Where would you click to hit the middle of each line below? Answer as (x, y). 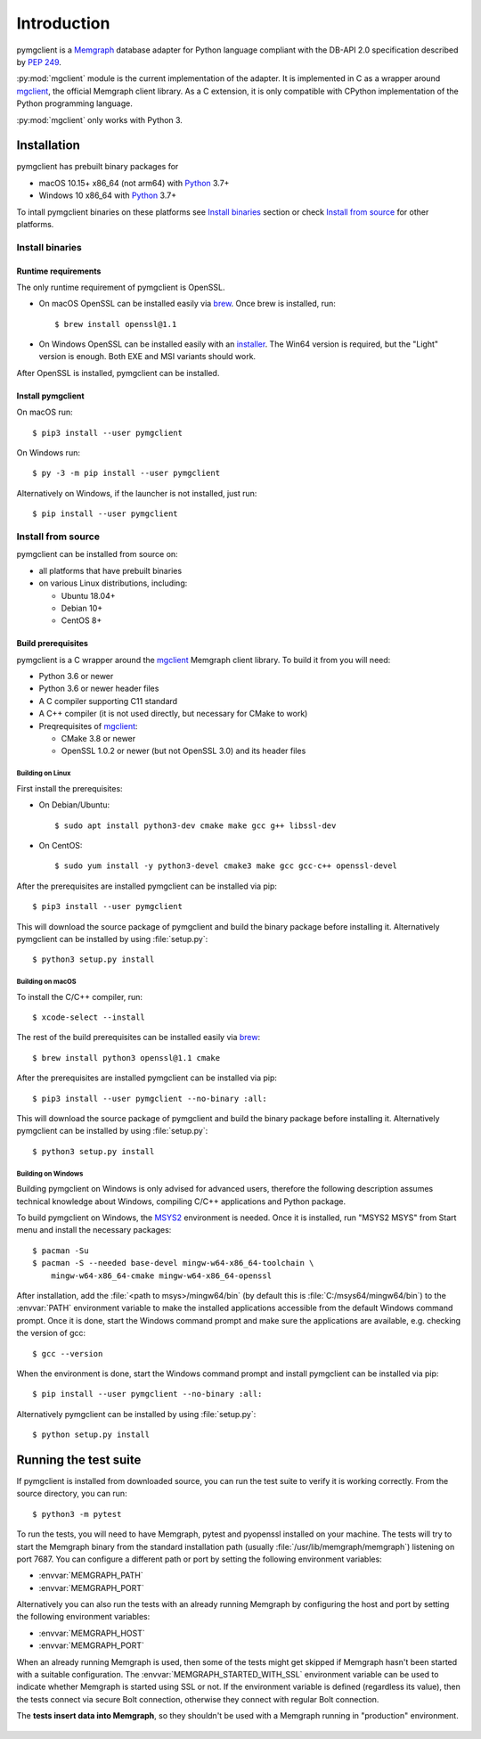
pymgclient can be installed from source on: (97, 554)
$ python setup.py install (91, 1435)
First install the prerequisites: (70, 788)
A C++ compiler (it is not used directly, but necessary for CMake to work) (173, 714)
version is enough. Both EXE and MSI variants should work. (147, 357)
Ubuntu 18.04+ (88, 595)
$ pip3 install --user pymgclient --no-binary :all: (150, 1098)
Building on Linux (44, 774)
